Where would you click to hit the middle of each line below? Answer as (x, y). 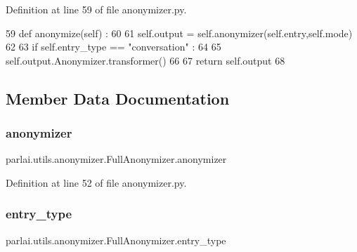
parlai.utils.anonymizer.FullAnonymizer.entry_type (116, 240)
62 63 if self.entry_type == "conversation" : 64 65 (113, 47)
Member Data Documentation (118, 98)
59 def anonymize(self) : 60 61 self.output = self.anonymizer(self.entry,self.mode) (179, 33)
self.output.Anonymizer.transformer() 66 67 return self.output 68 (145, 60)
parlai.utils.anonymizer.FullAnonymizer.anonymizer (116, 159)
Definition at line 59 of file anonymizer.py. (96, 9)
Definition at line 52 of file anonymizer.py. (96, 182)
